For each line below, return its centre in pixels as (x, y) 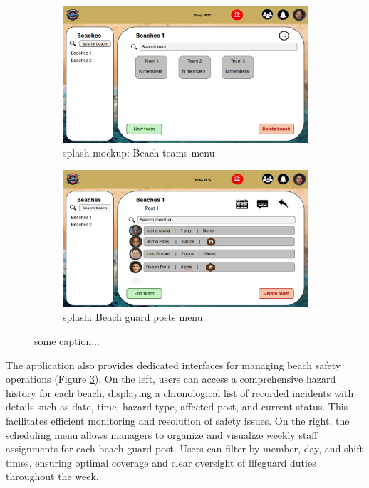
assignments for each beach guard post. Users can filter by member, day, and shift (184, 449)
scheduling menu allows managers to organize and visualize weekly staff (162, 434)
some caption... (67, 341)
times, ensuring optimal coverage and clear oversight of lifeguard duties (161, 462)
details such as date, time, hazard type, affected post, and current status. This (177, 407)
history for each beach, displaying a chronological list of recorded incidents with (180, 392)
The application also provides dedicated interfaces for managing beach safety (173, 365)
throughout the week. (52, 476)
